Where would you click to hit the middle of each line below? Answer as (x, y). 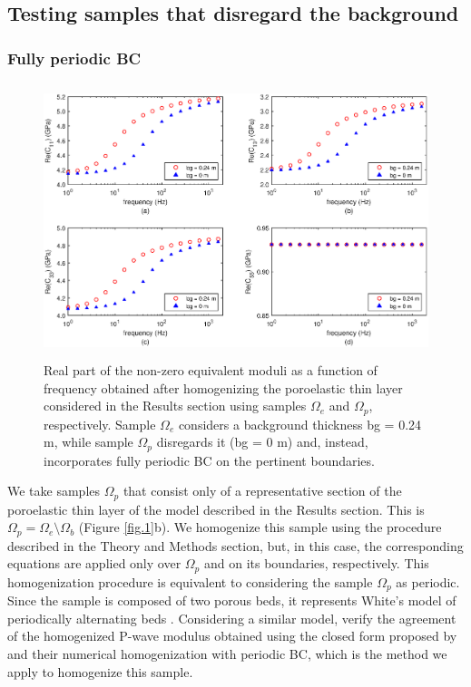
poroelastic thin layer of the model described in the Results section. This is (216, 509)
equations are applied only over (94, 563)
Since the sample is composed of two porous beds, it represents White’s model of (232, 600)
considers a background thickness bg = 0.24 (300, 424)
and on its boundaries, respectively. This (316, 563)
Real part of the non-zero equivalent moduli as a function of (211, 369)
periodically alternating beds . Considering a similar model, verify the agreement (232, 618)
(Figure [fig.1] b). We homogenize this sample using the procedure (260, 527)
